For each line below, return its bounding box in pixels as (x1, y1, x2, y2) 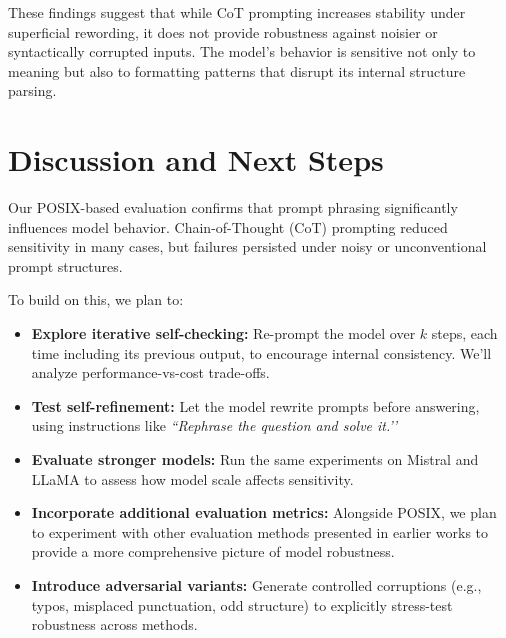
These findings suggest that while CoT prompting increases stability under (8, 2, 466, 22)
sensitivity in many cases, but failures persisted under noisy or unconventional (8, 236, 487, 257)
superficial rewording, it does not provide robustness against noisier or (8, 21, 438, 42)
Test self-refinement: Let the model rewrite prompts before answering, (31, 395, 480, 416)
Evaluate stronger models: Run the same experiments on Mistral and (31, 449, 479, 470)
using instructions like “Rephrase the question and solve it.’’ (31, 415, 398, 436)
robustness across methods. (31, 614, 198, 635)
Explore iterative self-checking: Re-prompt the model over (31, 323, 416, 344)
